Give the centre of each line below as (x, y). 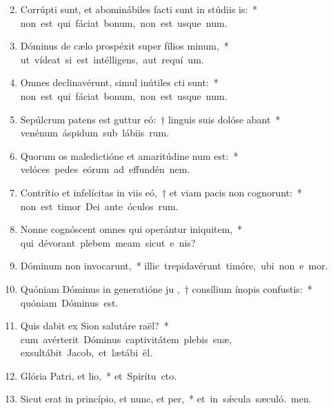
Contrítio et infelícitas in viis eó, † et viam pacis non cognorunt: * (161, 192)
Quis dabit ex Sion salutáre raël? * (94, 326)
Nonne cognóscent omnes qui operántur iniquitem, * (131, 229)
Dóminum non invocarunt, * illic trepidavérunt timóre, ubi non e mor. (174, 266)
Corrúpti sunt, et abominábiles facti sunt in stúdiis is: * (139, 9)
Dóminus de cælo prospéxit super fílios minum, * (124, 46)
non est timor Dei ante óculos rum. (99, 206)
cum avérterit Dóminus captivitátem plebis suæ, (126, 339)
